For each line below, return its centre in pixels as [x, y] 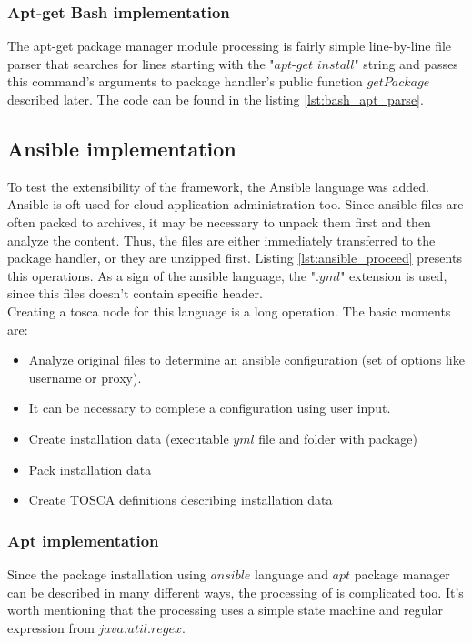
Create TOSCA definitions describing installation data [181, 500]
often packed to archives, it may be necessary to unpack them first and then [219, 221]
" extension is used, [394, 275]
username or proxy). [85, 377]
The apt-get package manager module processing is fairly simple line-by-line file [230, 46]
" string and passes [406, 63]
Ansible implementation [122, 148]
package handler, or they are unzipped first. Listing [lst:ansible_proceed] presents [235, 258]
